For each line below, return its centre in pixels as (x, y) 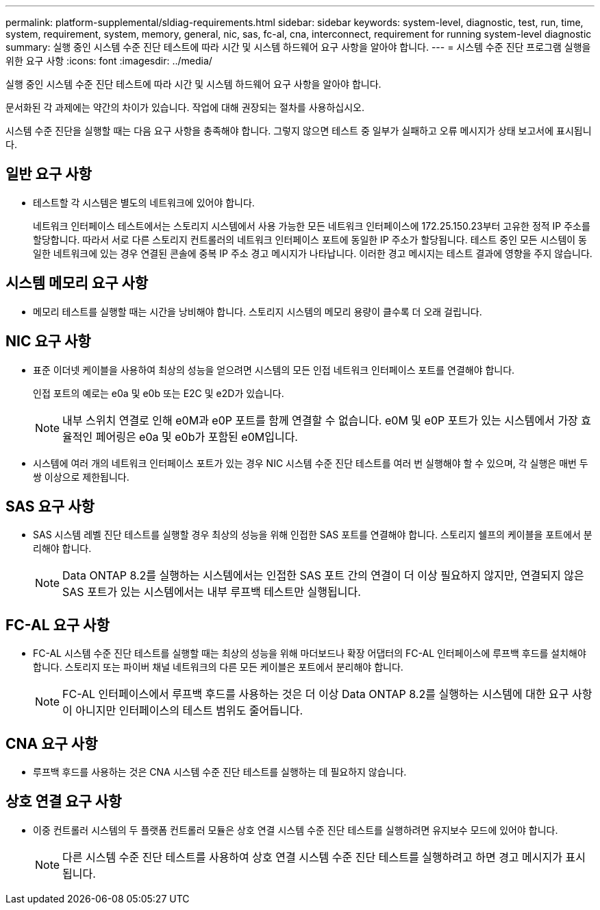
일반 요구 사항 (49, 174)
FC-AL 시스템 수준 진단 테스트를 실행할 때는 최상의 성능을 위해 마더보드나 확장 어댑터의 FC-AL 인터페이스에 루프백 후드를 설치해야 (310, 654)
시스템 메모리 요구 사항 (77, 283)
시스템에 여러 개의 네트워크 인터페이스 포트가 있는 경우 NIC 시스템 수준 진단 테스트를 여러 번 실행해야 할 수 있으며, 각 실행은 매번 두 (311, 463)
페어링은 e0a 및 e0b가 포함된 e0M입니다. (197, 436)
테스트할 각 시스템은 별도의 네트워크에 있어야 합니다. (144, 202)
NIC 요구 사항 (48, 342)
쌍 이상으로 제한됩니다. (81, 477)
